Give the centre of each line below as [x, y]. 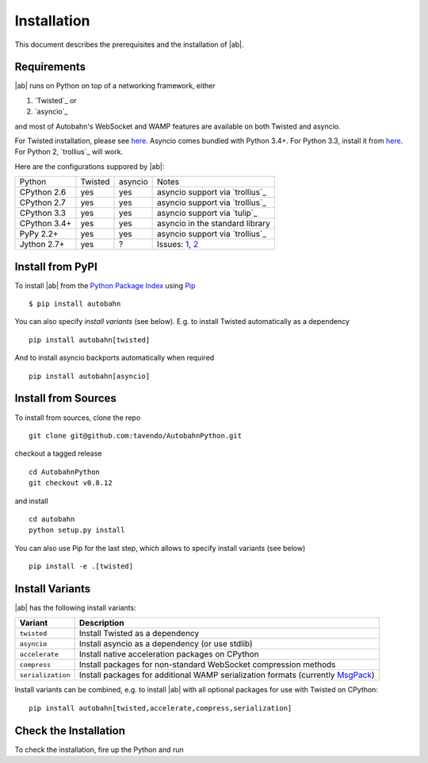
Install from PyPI [56, 266]
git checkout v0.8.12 [71, 483]
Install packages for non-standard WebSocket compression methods [207, 665]
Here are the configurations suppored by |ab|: [90, 166]
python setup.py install [77, 530]
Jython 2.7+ [42, 245]
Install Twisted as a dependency [139, 634]
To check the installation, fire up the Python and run [99, 750]
